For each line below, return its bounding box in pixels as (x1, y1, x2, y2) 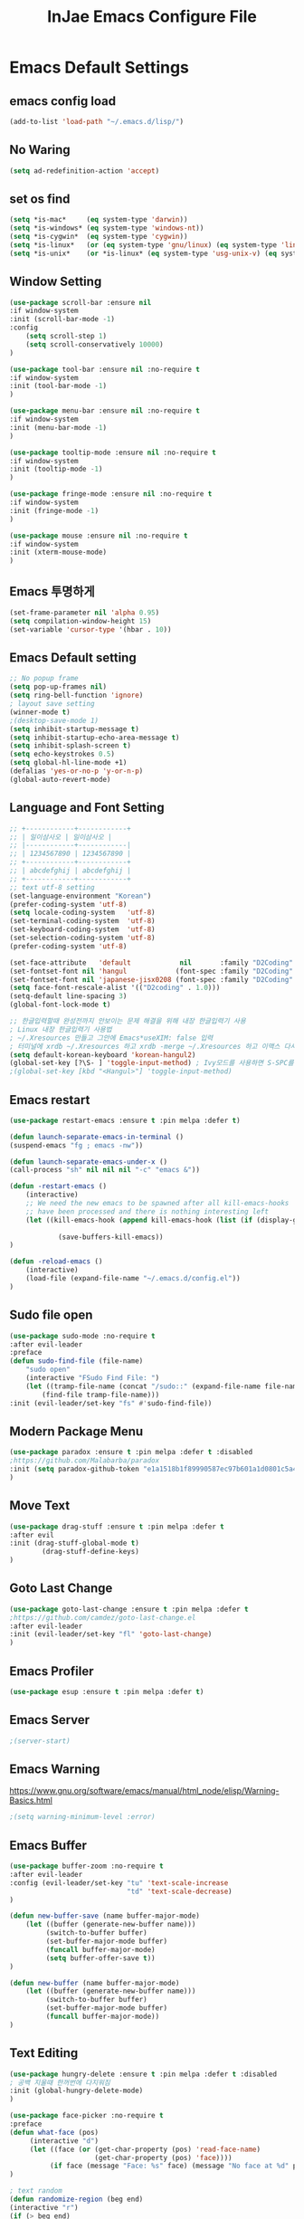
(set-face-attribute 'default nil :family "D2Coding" (9, 957, 294, 967)
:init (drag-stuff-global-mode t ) (9, 1538, 140, 1548)
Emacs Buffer (9, 1837, 88, 1852)
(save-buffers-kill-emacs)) (57, 1233, 165, 1242)
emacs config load (9, 93, 116, 109)
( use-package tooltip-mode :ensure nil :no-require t (9, 448, 217, 457)
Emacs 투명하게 (9, 584, 95, 599)
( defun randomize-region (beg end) (9, 2195, 144, 2204)
